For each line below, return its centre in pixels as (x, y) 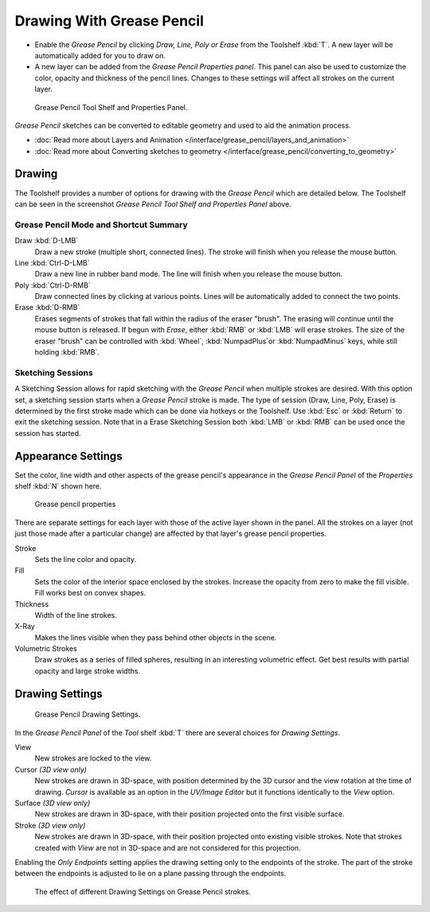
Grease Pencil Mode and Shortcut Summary (101, 225)
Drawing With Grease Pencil (109, 21)
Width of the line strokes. (76, 615)
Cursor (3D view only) (51, 769)
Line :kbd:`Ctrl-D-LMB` (53, 262)
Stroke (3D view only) (50, 825)
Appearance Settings (68, 456)
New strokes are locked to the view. (93, 758)
